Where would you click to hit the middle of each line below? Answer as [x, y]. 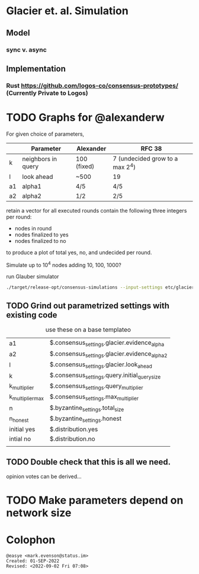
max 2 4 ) [124, 166]
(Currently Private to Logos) [47, 93]
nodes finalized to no [40, 241]
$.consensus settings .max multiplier [94, 397]
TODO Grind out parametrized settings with [88, 306]
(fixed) [85, 166]
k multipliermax [27, 397]
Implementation [36, 68]
